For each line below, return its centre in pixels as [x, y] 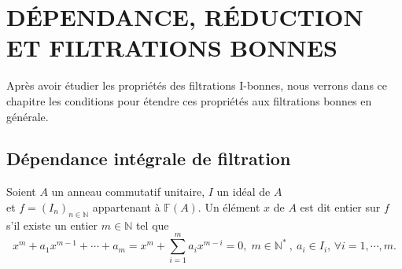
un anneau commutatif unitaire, [128, 192]
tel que [152, 225]
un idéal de [243, 192]
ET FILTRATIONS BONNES [172, 48]
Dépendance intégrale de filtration [149, 158]
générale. [28, 116]
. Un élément [229, 206]
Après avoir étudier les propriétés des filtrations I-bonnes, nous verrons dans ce [197, 85]
